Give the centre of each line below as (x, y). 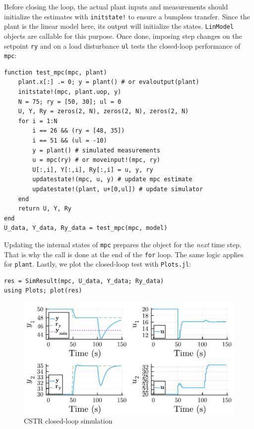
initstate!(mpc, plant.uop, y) (70, 92)
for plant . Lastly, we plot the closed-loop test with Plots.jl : (98, 264)
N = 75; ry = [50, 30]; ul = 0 (70, 102)
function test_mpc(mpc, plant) (56, 72)
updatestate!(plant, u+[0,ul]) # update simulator (118, 189)
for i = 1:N (38, 121)
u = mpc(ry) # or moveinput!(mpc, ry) (96, 160)
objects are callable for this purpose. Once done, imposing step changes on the (123, 36)
